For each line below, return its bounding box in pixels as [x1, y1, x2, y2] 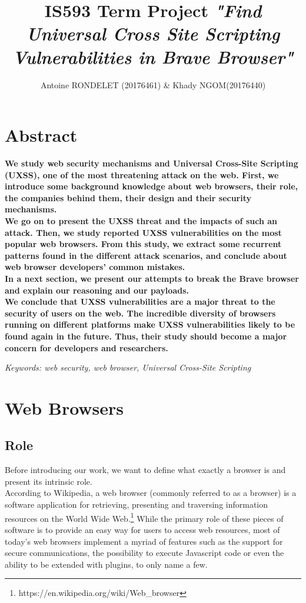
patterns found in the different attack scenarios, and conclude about [5, 249, 287, 261]
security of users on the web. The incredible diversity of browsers [5, 307, 276, 319]
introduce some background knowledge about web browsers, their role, [5, 180, 298, 192]
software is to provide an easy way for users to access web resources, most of [5, 523, 280, 535]
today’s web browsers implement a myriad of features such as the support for [5, 535, 283, 547]
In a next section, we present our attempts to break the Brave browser [5, 272, 299, 284]
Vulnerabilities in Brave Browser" [12, 44, 294, 69]
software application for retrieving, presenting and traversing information [5, 498, 268, 511]
